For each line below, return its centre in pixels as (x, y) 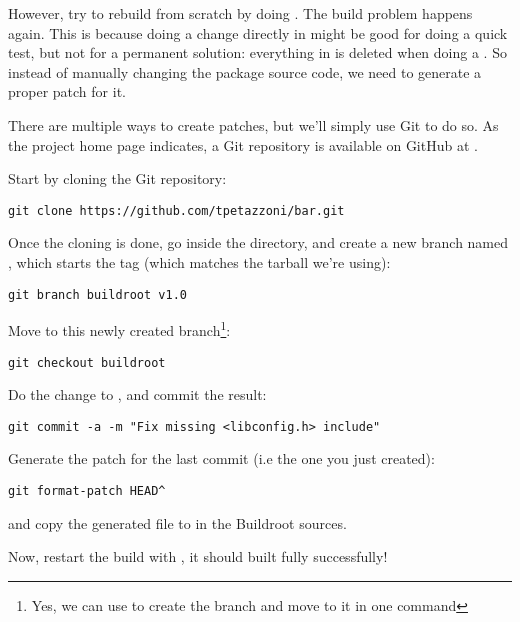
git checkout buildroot (87, 362)
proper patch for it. (67, 91)
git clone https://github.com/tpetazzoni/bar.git (176, 210)
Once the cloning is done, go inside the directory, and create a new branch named (258, 242)
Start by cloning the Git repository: (117, 178)
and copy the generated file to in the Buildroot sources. (177, 522)
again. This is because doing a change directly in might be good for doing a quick (258, 32)
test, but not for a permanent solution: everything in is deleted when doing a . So (257, 52)
